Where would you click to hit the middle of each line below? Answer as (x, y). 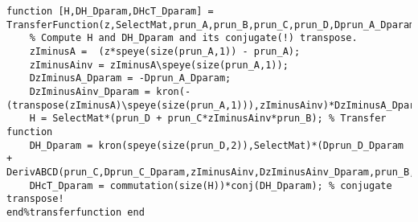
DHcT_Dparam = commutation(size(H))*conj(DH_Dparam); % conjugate (211, 185)
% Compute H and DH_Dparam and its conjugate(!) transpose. (193, 38)
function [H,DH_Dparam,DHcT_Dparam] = (110, 11)
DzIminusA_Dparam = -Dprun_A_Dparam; (130, 78)
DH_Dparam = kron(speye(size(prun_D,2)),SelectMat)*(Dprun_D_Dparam (216, 145)
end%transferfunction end (76, 212)
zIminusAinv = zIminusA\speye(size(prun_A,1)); (159, 65)
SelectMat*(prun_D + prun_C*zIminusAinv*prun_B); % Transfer (219, 119)
